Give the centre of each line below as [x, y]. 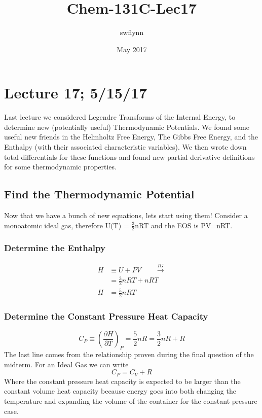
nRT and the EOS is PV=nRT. [184, 225]
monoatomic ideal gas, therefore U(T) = [67, 225]
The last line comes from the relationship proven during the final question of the [129, 354]
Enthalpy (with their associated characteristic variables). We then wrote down [125, 147]
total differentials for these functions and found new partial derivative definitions [129, 156]
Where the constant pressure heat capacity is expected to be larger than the [122, 381]
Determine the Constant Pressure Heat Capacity [106, 316]
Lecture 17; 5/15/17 [76, 93]
